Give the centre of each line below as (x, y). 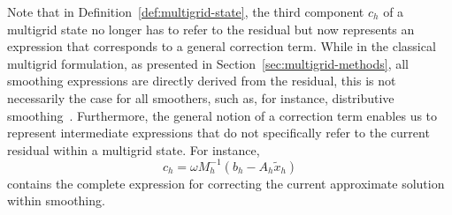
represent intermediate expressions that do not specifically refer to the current (218, 133)
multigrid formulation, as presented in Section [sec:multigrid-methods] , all (208, 63)
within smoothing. (56, 200)
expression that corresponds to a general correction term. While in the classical (222, 46)
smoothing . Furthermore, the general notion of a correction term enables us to (222, 115)
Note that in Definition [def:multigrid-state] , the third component (186, 11)
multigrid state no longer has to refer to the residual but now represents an (211, 29)
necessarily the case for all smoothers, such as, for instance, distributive (201, 97)
